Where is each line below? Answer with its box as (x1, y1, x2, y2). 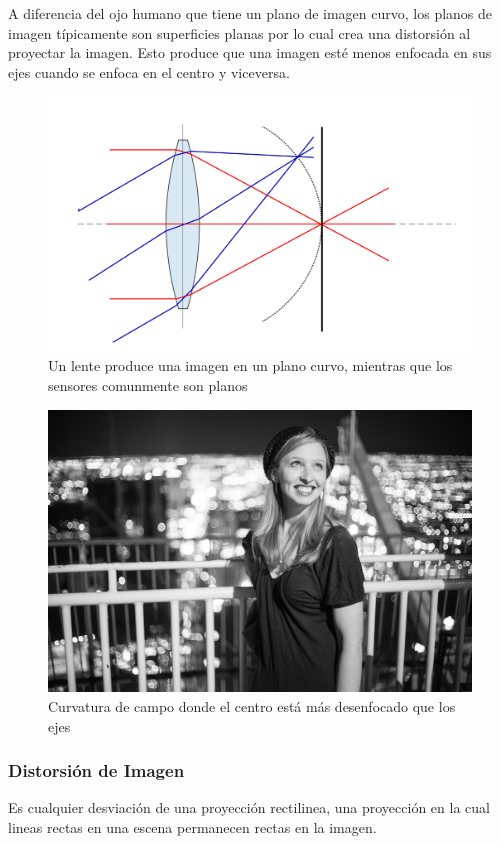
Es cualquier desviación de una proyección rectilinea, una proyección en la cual (8, 797, 490, 818)
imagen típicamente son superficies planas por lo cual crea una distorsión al (8, 22, 471, 43)
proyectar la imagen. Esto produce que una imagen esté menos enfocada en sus (8, 42, 492, 63)
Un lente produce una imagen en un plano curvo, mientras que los (48, 355, 453, 376)
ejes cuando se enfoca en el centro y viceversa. (8, 61, 290, 82)
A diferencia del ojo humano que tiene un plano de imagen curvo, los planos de (8, 3, 493, 23)
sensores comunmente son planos (48, 375, 248, 396)
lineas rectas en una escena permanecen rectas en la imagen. (8, 817, 377, 838)
